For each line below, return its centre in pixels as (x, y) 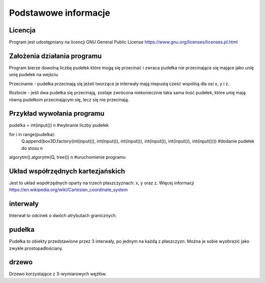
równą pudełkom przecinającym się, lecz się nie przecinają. (69, 99)
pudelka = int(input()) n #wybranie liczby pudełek (59, 125)
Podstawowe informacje (60, 13)
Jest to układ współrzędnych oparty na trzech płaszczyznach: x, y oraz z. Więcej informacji (102, 183)
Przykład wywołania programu (57, 114)
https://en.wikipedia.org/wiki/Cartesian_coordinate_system (68, 190)
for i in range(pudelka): (32, 134)
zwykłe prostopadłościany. (36, 248)
